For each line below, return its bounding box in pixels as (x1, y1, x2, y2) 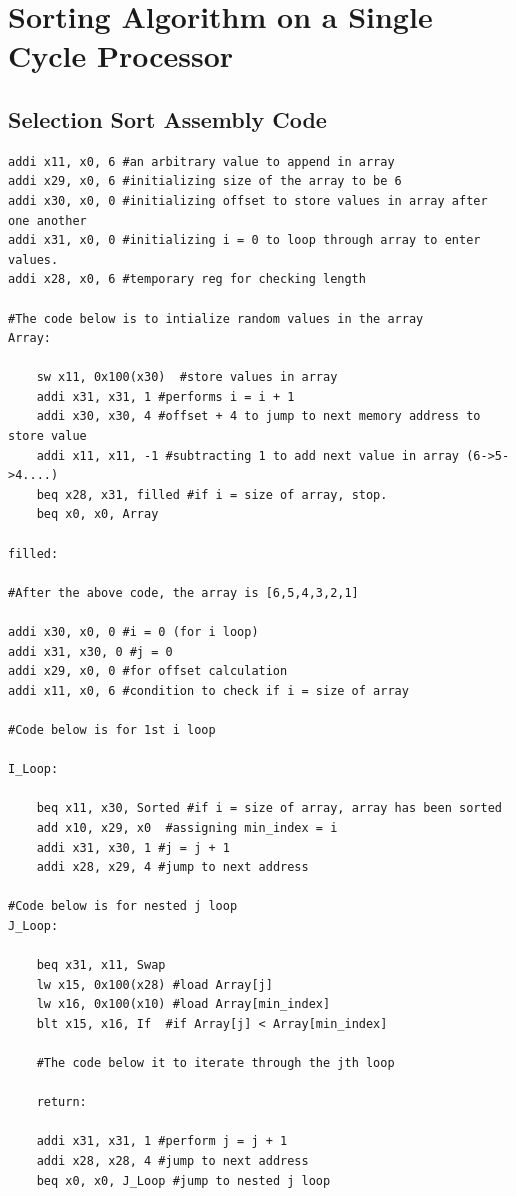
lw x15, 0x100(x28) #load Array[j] (36, 977, 273, 992)
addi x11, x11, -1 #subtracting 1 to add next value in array (36, 448, 460, 463)
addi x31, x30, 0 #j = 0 (8, 644, 173, 659)
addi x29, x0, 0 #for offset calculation (8, 664, 288, 679)
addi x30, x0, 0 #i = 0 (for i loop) (8, 625, 259, 640)
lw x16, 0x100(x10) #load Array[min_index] (36, 997, 331, 1012)
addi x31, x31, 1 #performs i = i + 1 (36, 389, 295, 404)
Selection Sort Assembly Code (8, 103, 327, 134)
